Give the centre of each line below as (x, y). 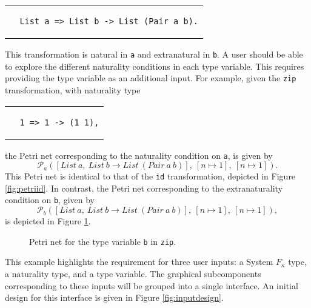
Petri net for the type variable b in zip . (103, 241)
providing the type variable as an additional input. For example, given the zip (151, 78)
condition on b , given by (50, 200)
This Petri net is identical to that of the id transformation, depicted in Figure (150, 176)
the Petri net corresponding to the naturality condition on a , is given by (139, 155)
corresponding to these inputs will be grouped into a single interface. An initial (152, 285)
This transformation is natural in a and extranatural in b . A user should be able (154, 54)
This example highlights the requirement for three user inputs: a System (139, 262)
